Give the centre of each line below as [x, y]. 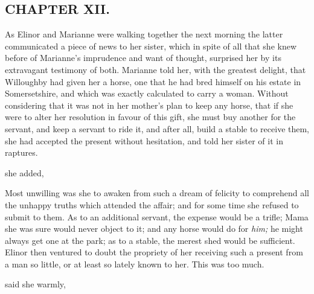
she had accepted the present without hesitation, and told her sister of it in [144, 140]
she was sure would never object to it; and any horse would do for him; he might [154, 228]
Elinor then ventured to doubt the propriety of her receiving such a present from [154, 252]
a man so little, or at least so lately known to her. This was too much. [135, 264]
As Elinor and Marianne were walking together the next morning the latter [144, 34]
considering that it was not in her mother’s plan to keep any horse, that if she [149, 105]
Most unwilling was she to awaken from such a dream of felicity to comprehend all [157, 193]
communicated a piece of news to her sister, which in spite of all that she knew [151, 46]
